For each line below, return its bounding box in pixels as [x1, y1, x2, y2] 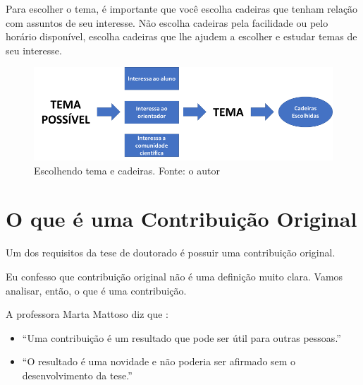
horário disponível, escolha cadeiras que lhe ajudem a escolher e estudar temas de [6, 29, 357, 44]
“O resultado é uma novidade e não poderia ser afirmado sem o [22, 354, 296, 369]
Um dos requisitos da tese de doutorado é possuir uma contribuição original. [6, 245, 336, 260]
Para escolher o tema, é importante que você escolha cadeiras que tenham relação [6, 1, 358, 16]
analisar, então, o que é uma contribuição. [6, 283, 187, 297]
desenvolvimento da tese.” [22, 367, 133, 382]
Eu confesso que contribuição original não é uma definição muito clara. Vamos [6, 268, 343, 283]
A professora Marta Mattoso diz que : [6, 307, 168, 321]
